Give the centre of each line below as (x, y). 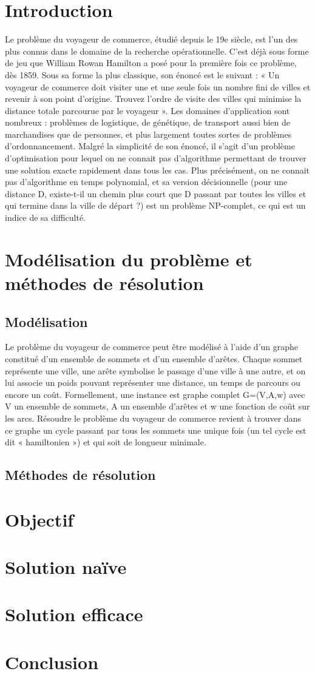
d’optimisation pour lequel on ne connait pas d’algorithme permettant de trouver (156, 158)
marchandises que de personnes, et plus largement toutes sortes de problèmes (148, 134)
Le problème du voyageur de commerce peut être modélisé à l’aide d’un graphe (152, 347)
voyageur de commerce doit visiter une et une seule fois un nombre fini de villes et (158, 86)
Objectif (39, 519)
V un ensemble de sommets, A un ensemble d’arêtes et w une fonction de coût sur (157, 406)
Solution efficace (74, 614)
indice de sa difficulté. (46, 217)
